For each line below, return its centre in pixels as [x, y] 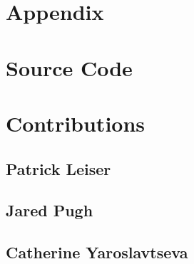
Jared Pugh [50, 210]
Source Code [69, 67]
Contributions [76, 123]
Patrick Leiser [58, 168]
